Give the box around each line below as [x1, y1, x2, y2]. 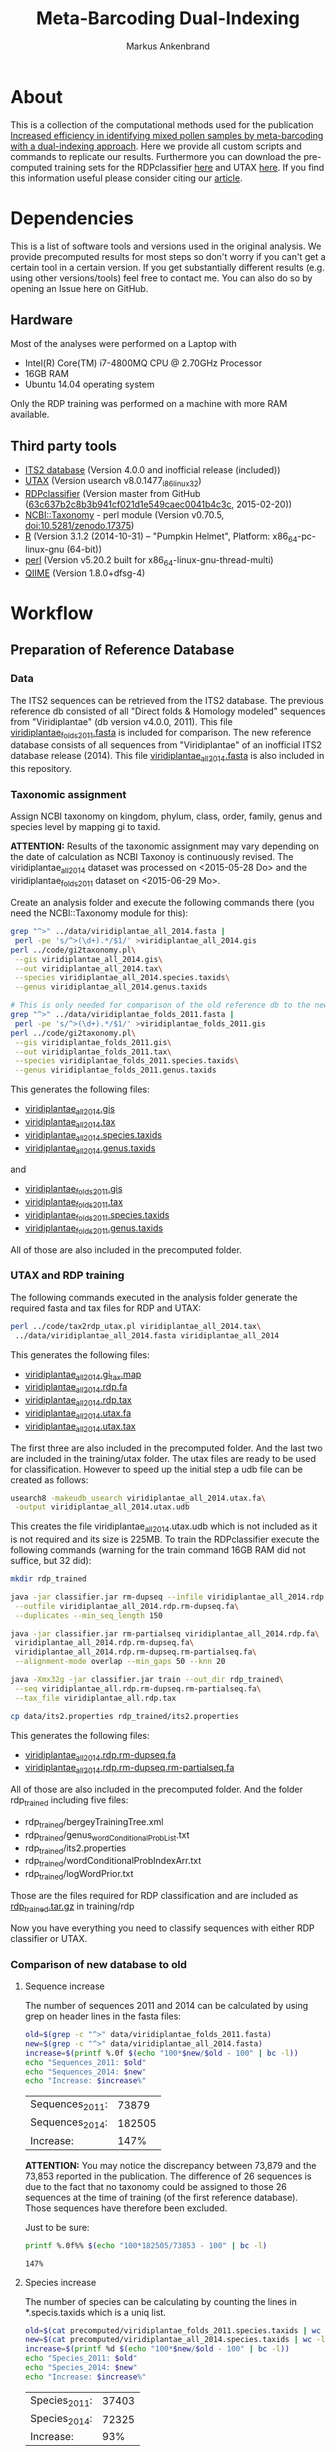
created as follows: [10, 1473, 89, 1486]
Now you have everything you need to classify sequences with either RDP [10, 1922, 315, 1934]
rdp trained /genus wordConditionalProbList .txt [24, 1828, 190, 1843]
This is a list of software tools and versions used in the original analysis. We [10, 240, 322, 252]
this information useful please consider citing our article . [10, 172, 243, 184]
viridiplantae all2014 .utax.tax [24, 1420, 137, 1434]
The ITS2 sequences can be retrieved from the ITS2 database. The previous [10, 694, 324, 706]
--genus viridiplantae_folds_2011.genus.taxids [14, 1065, 217, 1076]
